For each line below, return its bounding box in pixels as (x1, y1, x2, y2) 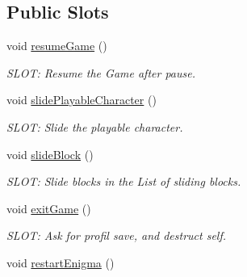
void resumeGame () (6, 37, 107, 54)
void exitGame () (6, 199, 91, 216)
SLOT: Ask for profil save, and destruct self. (6, 227, 227, 244)
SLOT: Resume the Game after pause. (6, 64, 195, 81)
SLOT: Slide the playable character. (6, 118, 183, 135)
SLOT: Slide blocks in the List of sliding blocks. (6, 173, 241, 190)
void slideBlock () (6, 145, 94, 162)
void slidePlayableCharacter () (6, 91, 157, 108)
